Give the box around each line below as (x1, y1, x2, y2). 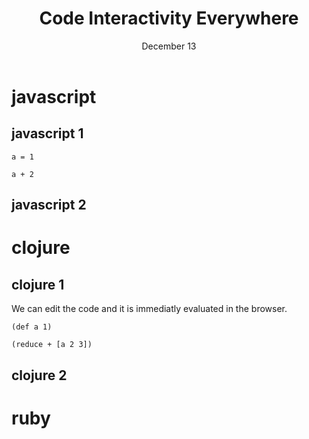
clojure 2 (11, 367, 68, 384)
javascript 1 (11, 125, 84, 142)
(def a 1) (11, 322, 53, 332)
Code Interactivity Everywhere (39, 7, 299, 30)
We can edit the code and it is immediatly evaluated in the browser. (11, 303, 288, 315)
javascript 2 (11, 197, 87, 214)
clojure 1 (11, 276, 65, 293)
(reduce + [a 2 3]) (11, 340, 93, 350)
